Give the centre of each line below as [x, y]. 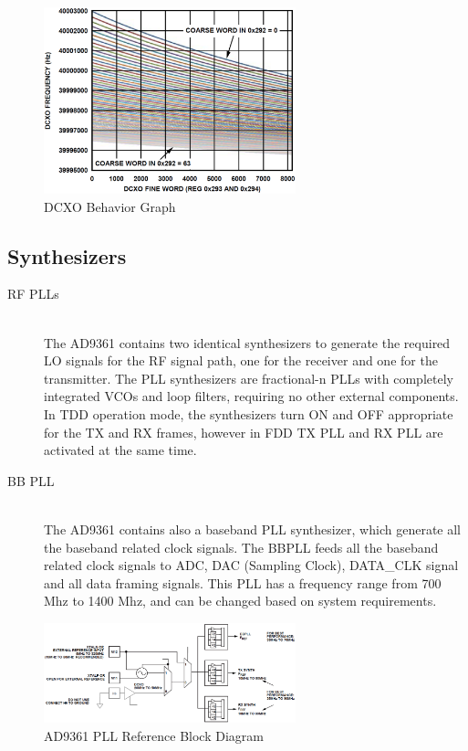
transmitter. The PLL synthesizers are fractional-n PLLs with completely [249, 378]
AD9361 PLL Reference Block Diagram [154, 736]
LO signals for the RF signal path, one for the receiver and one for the [241, 360]
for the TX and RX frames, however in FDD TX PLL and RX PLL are [244, 432]
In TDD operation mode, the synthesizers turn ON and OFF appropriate [249, 413]
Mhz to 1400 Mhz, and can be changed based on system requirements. [240, 601]
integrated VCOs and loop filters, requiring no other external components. [251, 396]
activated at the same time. [120, 450]
